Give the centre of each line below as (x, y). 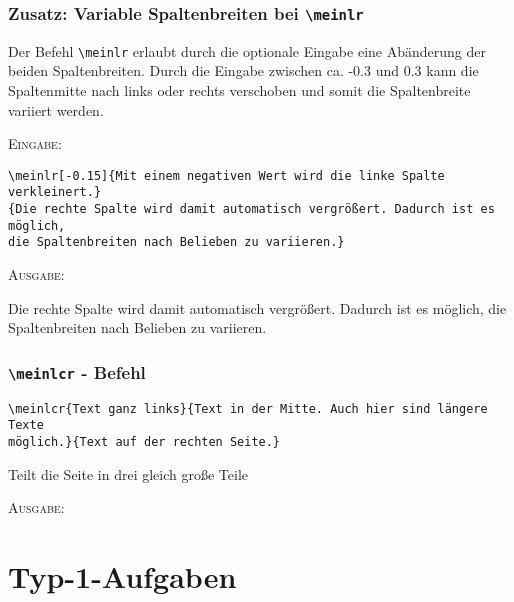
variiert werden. (56, 109)
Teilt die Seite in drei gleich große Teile (128, 473)
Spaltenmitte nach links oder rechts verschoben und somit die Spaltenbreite (239, 90)
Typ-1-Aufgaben (122, 576)
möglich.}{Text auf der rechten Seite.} (144, 441)
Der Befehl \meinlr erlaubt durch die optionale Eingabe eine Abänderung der (247, 50)
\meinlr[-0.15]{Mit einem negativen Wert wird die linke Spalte (226, 175)
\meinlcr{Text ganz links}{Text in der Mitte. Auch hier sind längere (248, 408)
